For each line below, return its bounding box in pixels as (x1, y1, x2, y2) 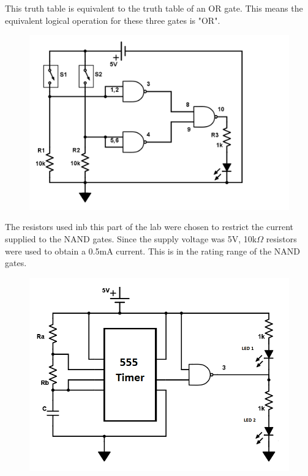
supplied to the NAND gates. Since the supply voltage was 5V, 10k (5, 232, 257, 245)
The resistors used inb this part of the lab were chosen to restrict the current (5, 220, 293, 233)
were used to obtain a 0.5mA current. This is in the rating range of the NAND (5, 244, 301, 257)
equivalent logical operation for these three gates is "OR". (5, 13, 220, 26)
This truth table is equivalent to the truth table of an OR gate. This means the (5, 2, 303, 14)
